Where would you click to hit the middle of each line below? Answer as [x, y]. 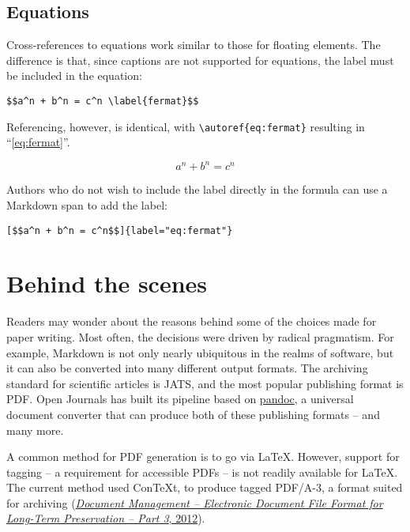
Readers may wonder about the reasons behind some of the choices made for [192, 321]
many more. [35, 430]
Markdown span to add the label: [87, 204]
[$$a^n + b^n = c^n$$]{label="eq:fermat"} [120, 230]
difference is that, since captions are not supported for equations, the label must [200, 60]
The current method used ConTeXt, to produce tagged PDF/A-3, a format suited [205, 487]
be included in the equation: [74, 75]
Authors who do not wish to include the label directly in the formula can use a [197, 189]
